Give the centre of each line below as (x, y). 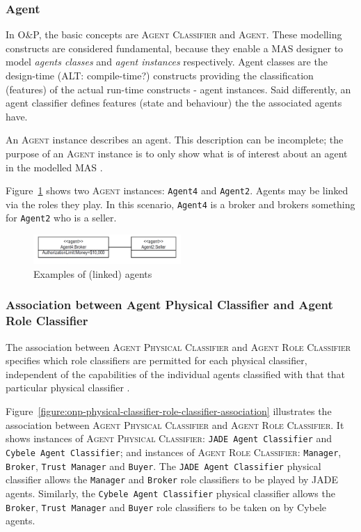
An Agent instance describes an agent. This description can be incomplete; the (175, 140)
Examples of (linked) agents (93, 273)
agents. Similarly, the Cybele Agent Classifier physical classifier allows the (170, 493)
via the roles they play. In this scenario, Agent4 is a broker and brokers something (180, 204)
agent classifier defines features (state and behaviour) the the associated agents (174, 103)
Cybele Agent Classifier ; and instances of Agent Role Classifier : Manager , (174, 452)
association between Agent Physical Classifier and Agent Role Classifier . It (175, 424)
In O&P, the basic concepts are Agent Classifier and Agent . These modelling (174, 34)
